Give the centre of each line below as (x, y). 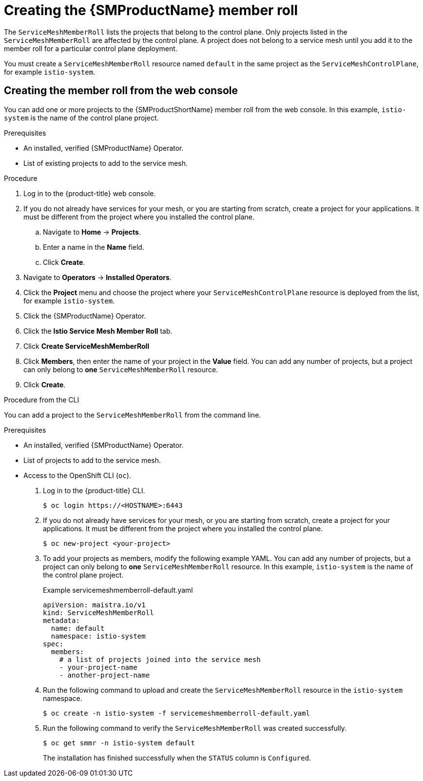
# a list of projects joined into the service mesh (160, 659)
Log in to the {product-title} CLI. (94, 490)
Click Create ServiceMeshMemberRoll (87, 346)
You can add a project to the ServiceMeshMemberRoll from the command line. (133, 415)
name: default (78, 628)
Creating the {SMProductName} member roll (151, 10)
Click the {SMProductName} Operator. (85, 316)
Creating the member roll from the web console (121, 91)
